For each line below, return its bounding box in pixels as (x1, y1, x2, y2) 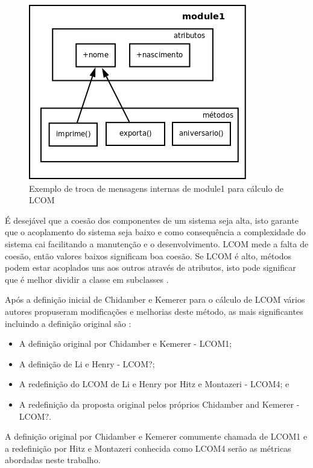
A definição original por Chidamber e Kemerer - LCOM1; (19, 337, 232, 350)
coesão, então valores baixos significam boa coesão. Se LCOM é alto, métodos (5, 249, 292, 262)
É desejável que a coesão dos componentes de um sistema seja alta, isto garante (5, 213, 299, 226)
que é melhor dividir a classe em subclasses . (5, 273, 169, 285)
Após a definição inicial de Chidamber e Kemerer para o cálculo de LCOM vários (5, 293, 305, 306)
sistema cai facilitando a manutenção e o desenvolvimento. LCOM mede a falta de (5, 237, 309, 250)
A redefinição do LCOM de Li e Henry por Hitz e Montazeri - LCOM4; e (19, 378, 289, 390)
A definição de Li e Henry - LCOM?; (19, 357, 155, 370)
